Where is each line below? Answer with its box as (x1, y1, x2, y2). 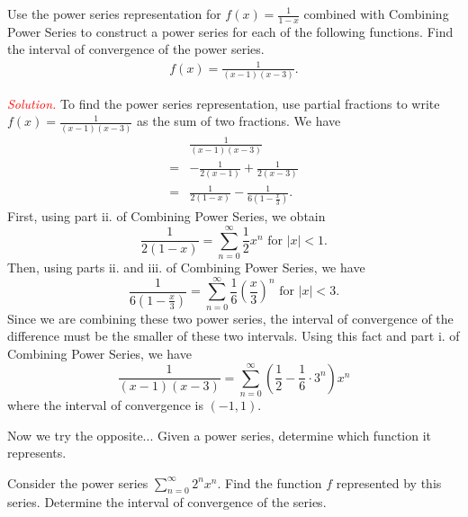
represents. (7, 443, 67, 462)
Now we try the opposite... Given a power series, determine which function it (7, 425, 432, 444)
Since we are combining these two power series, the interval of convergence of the (7, 308, 454, 327)
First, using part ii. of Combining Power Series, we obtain (7, 207, 326, 226)
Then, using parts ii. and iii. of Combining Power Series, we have (7, 258, 365, 277)
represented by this (336, 473, 442, 492)
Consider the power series (7, 473, 148, 492)
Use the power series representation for (7, 4, 221, 22)
